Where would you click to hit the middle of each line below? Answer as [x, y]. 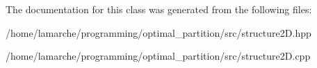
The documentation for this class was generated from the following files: [159, 9]
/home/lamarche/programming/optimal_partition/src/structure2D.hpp [158, 32]
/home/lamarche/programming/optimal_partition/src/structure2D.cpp [158, 56]
